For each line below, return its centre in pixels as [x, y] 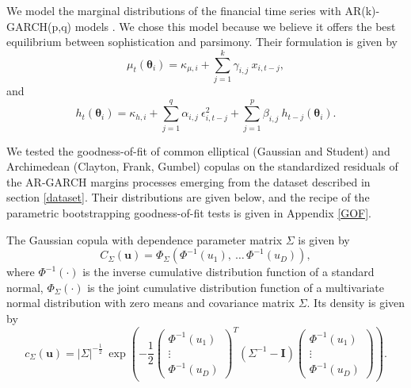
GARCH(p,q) [39, 26]
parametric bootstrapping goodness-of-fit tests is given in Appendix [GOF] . [189, 213]
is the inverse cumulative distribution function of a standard [228, 272]
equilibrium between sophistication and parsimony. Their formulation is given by [202, 42]
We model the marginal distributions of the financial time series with [174, 10]
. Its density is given [356, 303]
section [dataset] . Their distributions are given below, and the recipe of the [188, 197]
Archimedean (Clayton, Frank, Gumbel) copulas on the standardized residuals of [202, 166]
